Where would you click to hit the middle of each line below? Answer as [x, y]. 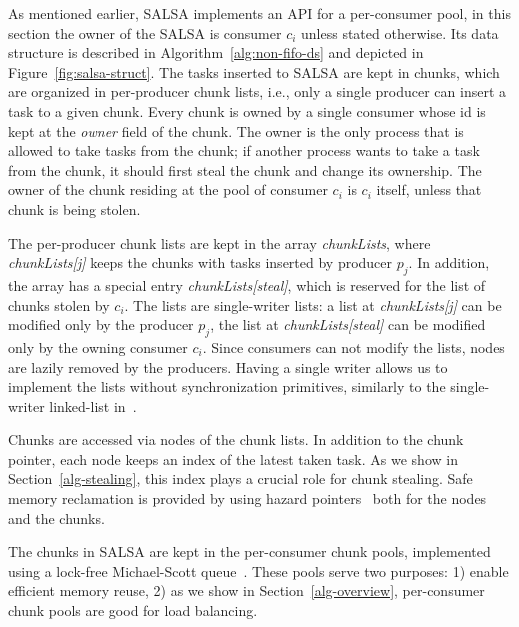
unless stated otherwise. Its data [400, 32]
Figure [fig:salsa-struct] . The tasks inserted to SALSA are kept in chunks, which [254, 71]
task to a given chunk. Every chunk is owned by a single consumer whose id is [247, 110]
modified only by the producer [101, 324]
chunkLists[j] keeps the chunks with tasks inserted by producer [200, 262]
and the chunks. [56, 517]
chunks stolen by [59, 304]
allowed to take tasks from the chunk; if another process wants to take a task [244, 150]
